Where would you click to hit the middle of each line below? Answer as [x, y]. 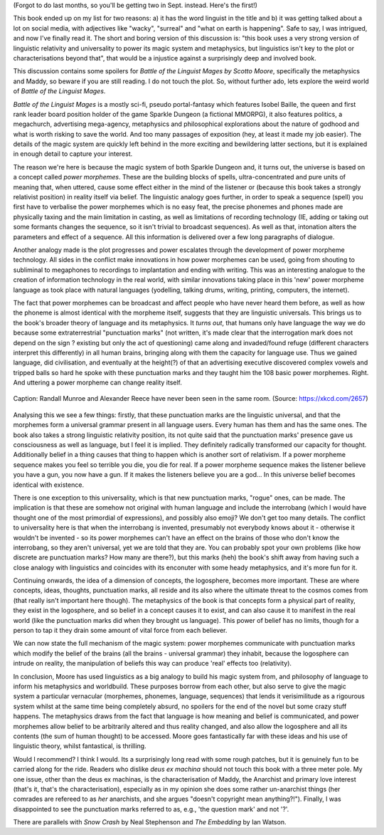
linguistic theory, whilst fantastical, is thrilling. [80, 746]
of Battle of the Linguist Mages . [59, 91]
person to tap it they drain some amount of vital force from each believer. [120, 631]
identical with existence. [49, 485]
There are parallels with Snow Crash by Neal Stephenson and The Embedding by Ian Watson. [150, 822]
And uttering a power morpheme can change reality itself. [98, 383]
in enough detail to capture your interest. [73, 154]
